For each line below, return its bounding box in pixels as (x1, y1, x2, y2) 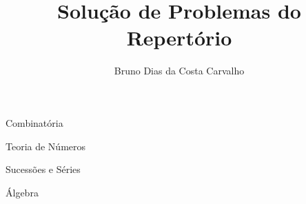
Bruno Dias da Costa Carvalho (114, 63, 245, 78)
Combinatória (6, 115, 63, 130)
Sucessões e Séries (6, 162, 81, 176)
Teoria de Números (6, 139, 86, 153)
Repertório (126, 23, 232, 52)
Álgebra (6, 185, 39, 199)
